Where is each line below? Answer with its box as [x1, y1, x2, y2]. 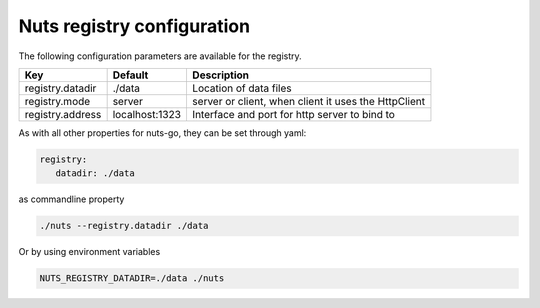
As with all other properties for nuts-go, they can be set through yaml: [18, 126, 307, 139]
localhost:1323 [112, 107, 182, 121]
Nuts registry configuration [18, 15, 250, 37]
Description [191, 68, 250, 82]
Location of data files [191, 81, 292, 95]
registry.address [24, 107, 102, 121]
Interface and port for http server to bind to [191, 107, 395, 121]
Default [112, 68, 149, 82]
